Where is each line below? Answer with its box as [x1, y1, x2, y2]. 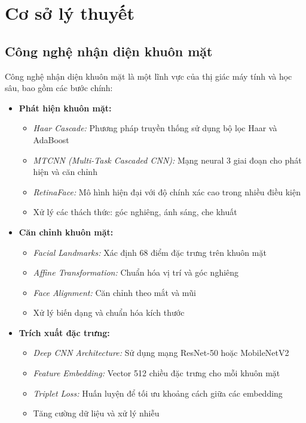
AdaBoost [33, 133, 69, 146]
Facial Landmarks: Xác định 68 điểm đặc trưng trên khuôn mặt [33, 246, 267, 258]
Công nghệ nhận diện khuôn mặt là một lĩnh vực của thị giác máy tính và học [5, 70, 292, 82]
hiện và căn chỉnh [33, 165, 97, 178]
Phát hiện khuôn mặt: [19, 101, 112, 114]
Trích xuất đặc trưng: [19, 326, 110, 339]
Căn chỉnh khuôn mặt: [19, 225, 114, 238]
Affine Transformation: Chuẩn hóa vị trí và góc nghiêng [33, 266, 239, 279]
